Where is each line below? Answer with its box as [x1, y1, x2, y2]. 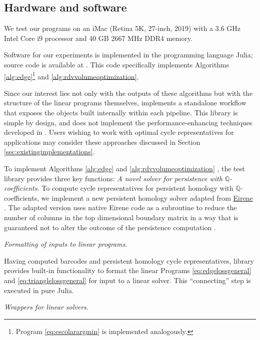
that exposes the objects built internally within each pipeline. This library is [4, 107, 238, 118]
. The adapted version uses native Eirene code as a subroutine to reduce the [4, 202, 237, 213]
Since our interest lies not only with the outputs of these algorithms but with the [4, 87, 253, 98]
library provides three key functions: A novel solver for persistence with [4, 173, 222, 183]
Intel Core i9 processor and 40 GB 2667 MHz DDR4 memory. [4, 32, 192, 43]
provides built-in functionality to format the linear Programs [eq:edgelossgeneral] [4, 265, 251, 276]
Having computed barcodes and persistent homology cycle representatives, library [4, 255, 254, 266]
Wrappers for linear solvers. [4, 302, 89, 312]
